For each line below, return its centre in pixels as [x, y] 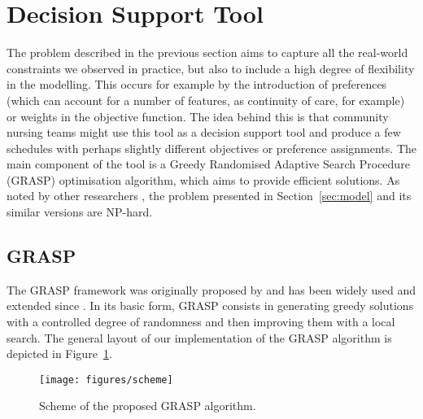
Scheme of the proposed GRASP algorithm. [148, 406]
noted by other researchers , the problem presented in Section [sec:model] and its [209, 196]
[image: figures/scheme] [106, 380]
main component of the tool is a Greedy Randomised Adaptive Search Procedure [208, 164]
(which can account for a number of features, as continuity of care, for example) [206, 100]
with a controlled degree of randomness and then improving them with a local [201, 322]
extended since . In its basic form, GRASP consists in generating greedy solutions [210, 306]
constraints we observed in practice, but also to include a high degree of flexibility [211, 68]
